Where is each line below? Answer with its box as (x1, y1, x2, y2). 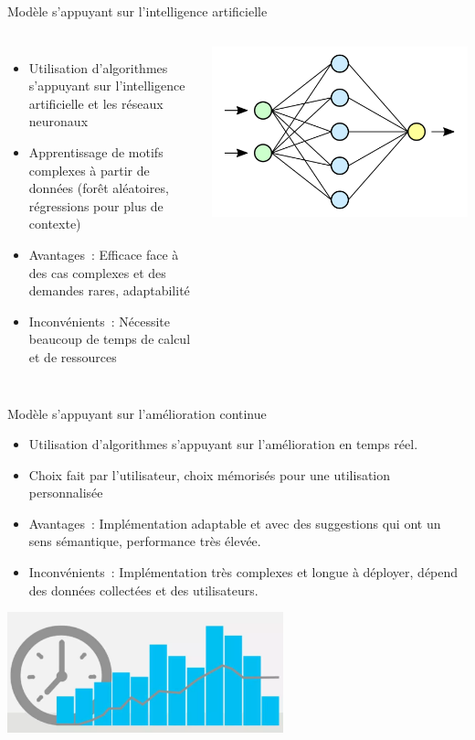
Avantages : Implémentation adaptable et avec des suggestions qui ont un (28, 513, 441, 532)
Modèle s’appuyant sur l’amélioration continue (7, 403, 267, 423)
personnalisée (28, 483, 103, 502)
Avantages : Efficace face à (28, 244, 179, 263)
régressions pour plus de (28, 196, 164, 215)
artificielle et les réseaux (28, 93, 164, 113)
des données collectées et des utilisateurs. (28, 580, 259, 599)
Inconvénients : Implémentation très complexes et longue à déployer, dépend (28, 563, 459, 582)
